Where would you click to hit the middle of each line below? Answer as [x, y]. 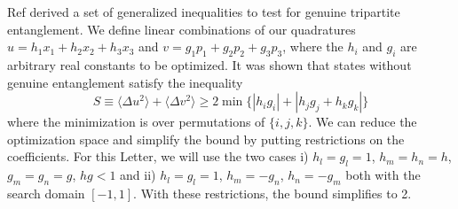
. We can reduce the [363, 122]
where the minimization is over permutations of [136, 122]
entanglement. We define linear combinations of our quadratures [182, 29]
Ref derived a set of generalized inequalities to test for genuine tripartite [204, 12]
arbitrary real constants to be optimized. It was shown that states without [209, 64]
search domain [46, 193]
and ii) [138, 175]
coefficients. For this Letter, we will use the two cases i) [158, 156]
